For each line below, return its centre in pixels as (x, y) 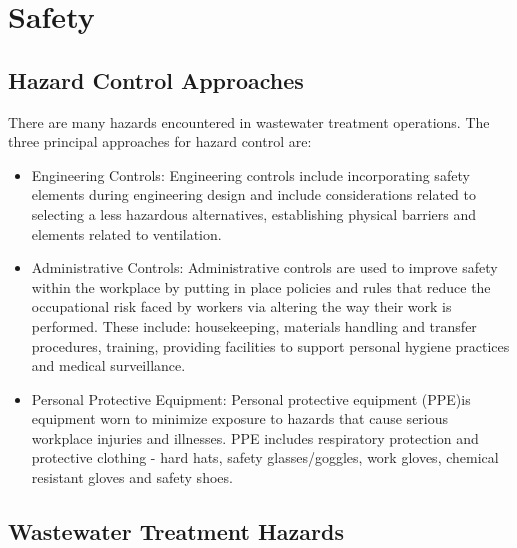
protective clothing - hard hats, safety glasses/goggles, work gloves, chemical (265, 457)
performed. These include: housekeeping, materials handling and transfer (254, 325)
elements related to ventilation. (126, 233)
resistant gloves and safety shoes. (132, 477)
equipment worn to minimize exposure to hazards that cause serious (240, 418)
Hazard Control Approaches (156, 79)
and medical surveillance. (108, 365)
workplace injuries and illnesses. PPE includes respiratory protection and (255, 437)
